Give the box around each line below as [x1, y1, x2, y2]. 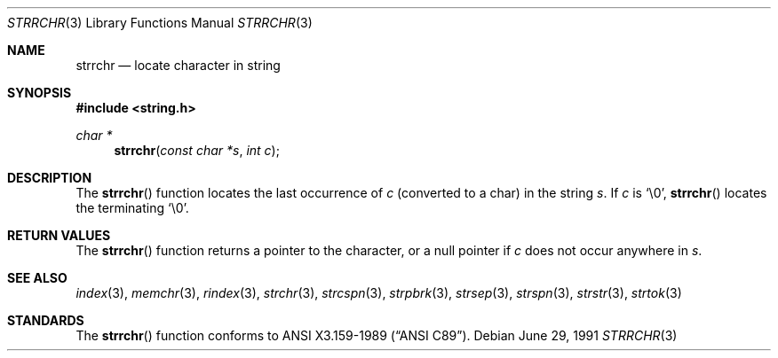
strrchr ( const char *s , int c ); [114, 143, 280, 158]
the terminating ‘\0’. [75, 200, 189, 215]
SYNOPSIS [7, 85, 72, 100]
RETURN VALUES [7, 228, 111, 243]
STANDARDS [7, 313, 84, 328]
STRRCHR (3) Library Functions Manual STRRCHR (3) [7, 15, 313, 30]
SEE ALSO [7, 270, 67, 285]
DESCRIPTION [7, 170, 92, 185]
